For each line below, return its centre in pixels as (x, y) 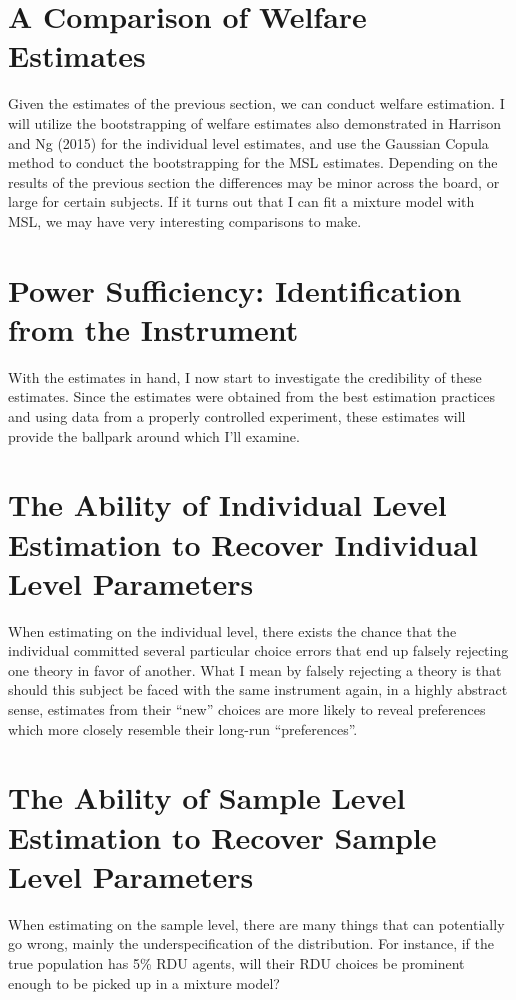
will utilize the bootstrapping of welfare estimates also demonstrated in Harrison (254, 122)
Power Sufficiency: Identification (235, 289)
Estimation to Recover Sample (222, 836)
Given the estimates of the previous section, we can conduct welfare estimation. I (256, 103)
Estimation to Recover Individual (243, 543)
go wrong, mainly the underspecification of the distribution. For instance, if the (251, 943)
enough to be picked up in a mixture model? (144, 982)
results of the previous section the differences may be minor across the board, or (254, 181)
